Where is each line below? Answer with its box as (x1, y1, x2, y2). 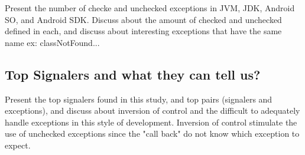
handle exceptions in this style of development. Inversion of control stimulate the (5, 116, 297, 128)
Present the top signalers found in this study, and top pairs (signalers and (5, 93, 272, 105)
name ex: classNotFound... (5, 36, 100, 48)
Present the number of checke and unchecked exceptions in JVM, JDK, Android (5, 2, 295, 14)
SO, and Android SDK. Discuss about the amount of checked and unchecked (5, 13, 282, 25)
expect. (5, 138, 31, 151)
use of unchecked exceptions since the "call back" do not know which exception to (5, 127, 300, 140)
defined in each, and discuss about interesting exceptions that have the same (5, 25, 282, 37)
